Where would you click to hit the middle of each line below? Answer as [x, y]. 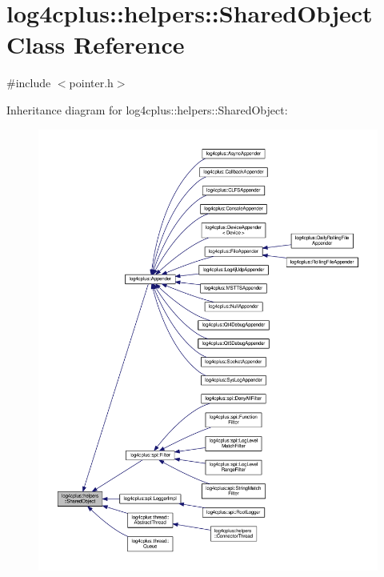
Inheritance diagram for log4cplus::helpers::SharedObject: [147, 109]
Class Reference [96, 44]
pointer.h [91, 83]
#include [29, 83]
